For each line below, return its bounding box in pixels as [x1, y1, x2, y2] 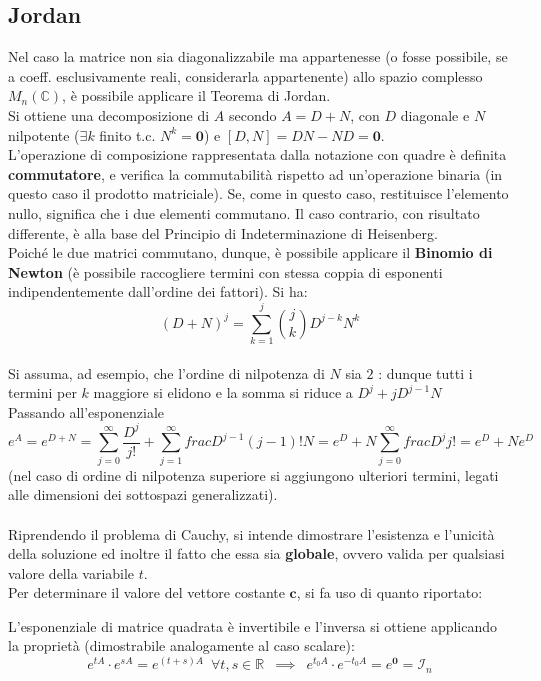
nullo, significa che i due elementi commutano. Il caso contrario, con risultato [8, 202, 480, 223]
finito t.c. [99, 124, 156, 145]
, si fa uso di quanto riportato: [296, 582, 483, 603]
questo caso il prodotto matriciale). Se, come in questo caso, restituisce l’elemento [8, 183, 509, 204]
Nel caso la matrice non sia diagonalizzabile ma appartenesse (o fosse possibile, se [8, 46, 508, 67]
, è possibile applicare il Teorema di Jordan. [62, 85, 331, 106]
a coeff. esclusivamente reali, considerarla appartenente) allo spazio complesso [8, 65, 483, 86]
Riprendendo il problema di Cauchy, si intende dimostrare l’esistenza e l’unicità [8, 523, 495, 544]
